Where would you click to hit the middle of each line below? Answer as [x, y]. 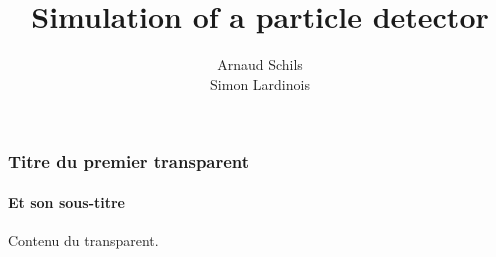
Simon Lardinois [260, 83]
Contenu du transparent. [83, 240]
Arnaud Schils [260, 64]
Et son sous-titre [66, 201]
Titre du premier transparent [129, 161]
